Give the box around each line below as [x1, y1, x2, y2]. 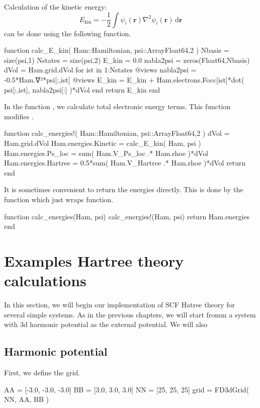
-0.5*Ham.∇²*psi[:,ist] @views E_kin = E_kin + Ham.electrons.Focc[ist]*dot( [4, 74, 244, 85]
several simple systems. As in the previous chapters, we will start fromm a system [4, 309, 256, 319]
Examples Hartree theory [4, 250, 184, 271]
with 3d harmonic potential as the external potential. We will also [4, 319, 208, 330]
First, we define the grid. [4, 367, 80, 377]
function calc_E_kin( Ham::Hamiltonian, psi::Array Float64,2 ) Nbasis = [4, 45, 229, 55]
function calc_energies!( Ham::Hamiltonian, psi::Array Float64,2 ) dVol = [4, 128, 230, 138]
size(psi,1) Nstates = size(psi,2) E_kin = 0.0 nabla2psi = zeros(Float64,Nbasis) [4, 54, 250, 65]
